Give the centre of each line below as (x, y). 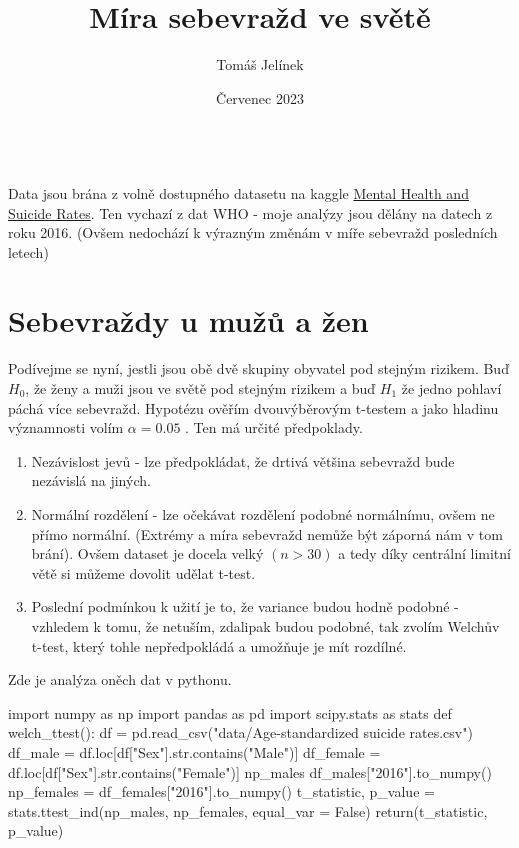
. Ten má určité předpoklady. (274, 427)
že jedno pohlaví (451, 388)
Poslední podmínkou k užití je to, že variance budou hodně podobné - (245, 606)
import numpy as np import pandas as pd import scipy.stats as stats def (230, 712)
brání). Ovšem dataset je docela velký (147, 553)
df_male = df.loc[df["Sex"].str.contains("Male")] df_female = (194, 751)
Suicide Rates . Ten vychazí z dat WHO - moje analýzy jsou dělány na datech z (250, 212)
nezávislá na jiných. (91, 480)
